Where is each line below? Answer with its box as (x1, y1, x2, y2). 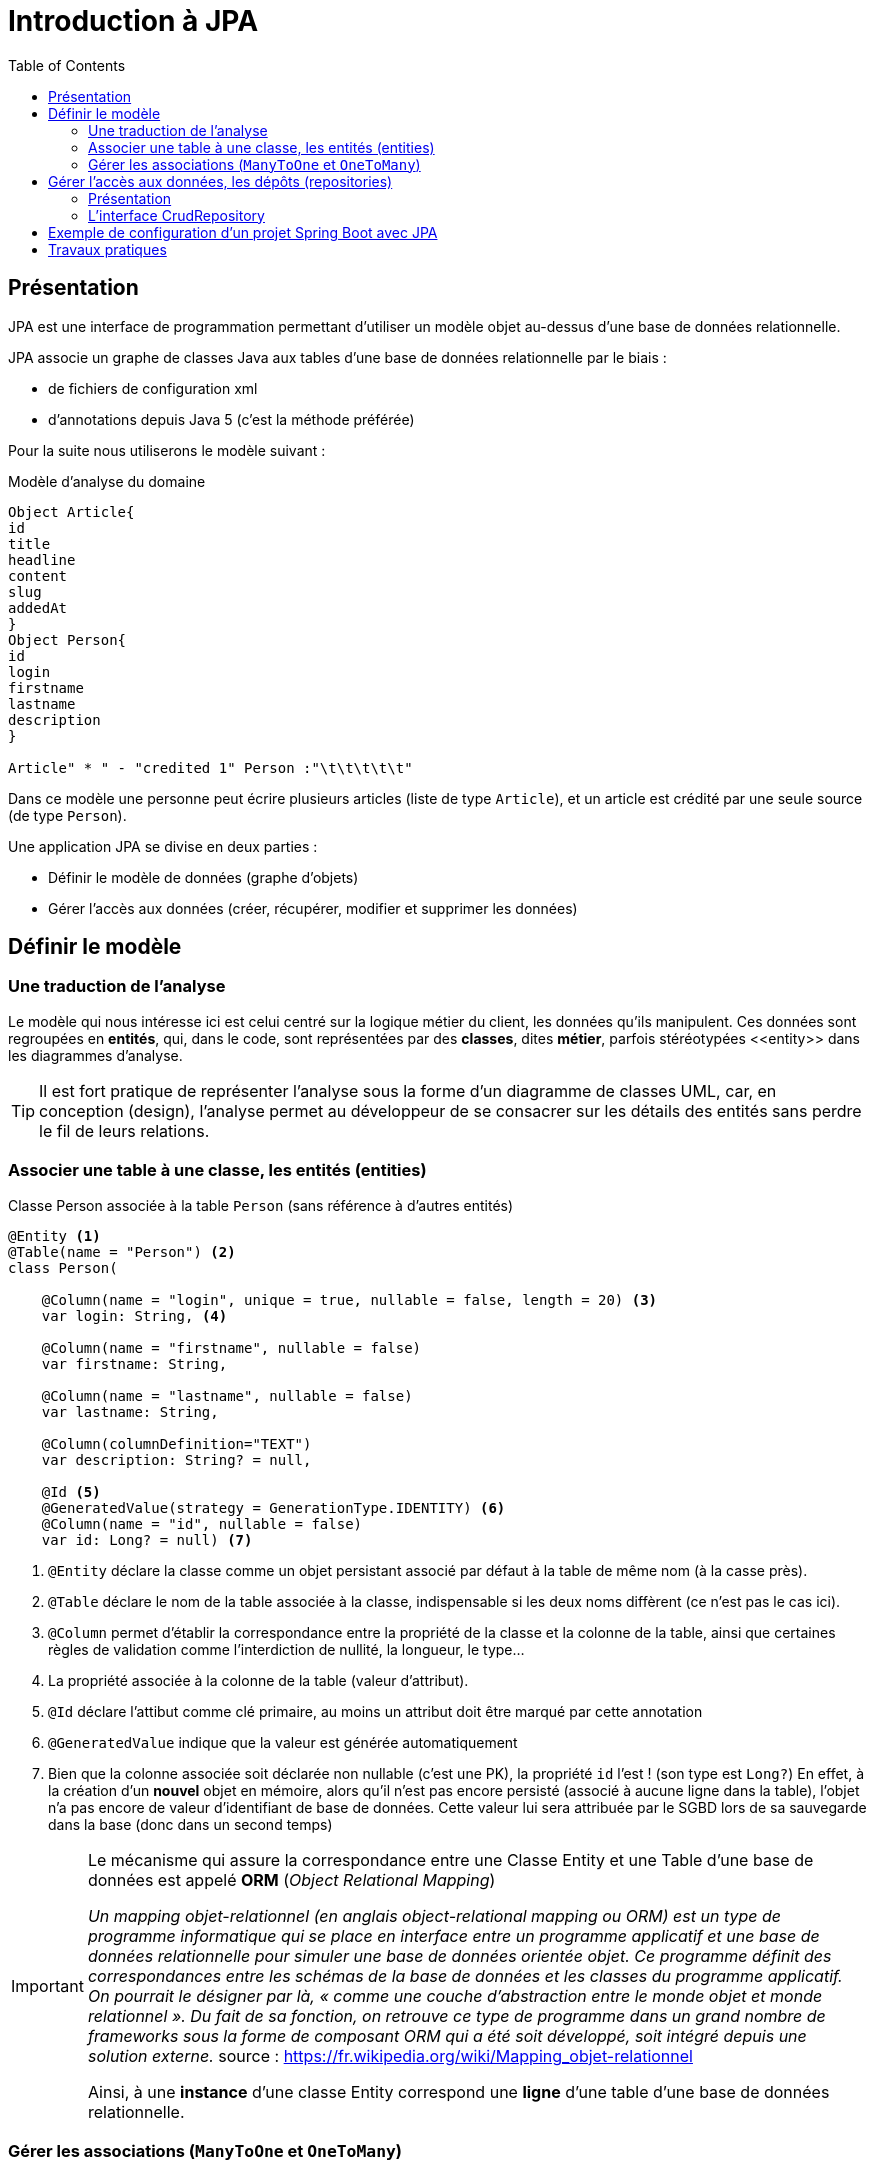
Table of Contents (8, 56, 126, 74)
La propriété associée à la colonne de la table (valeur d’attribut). (48, 1671, 469, 1689)
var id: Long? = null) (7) (41, 1531, 253, 1548)
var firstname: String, (41, 1355, 228, 1372)
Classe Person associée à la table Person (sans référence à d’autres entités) (8, 1196, 514, 1214)
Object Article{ (8, 503, 135, 520)
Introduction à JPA (8, 4, 259, 38)
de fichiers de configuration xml (48, 379, 258, 397)
